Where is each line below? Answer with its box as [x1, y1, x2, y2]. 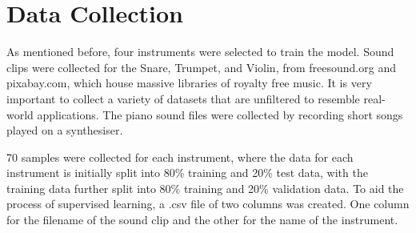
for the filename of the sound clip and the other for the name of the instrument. [6, 211, 398, 228]
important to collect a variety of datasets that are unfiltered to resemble [6, 90, 360, 106]
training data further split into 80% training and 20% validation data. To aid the [6, 179, 404, 196]
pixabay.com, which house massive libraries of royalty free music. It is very [6, 74, 372, 91]
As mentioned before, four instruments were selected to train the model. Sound [6, 43, 394, 60]
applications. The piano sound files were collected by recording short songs [37, 106, 403, 123]
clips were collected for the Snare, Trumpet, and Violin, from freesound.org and [6, 58, 396, 75]
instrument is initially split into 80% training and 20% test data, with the [6, 164, 368, 181]
